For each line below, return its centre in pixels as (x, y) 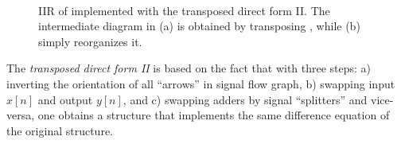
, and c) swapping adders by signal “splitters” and (245, 99)
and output (65, 99)
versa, (21, 115)
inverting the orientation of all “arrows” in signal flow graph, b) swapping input (201, 83)
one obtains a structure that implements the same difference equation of (214, 115)
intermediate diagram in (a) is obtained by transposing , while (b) (199, 26)
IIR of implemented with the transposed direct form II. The (184, 10)
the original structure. (60, 130)
